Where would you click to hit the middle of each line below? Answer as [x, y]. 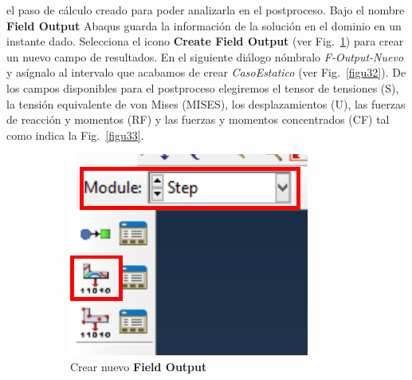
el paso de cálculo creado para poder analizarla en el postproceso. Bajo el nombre [206, 10]
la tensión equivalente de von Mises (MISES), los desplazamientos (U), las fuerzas [206, 103]
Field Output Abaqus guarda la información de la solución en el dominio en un [204, 25]
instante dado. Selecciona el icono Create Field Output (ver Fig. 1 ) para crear [205, 41]
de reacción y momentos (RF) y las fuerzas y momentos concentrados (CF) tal [198, 119]
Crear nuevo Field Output [139, 366]
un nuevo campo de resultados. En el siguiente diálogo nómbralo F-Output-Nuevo [205, 56]
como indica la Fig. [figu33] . [75, 135]
